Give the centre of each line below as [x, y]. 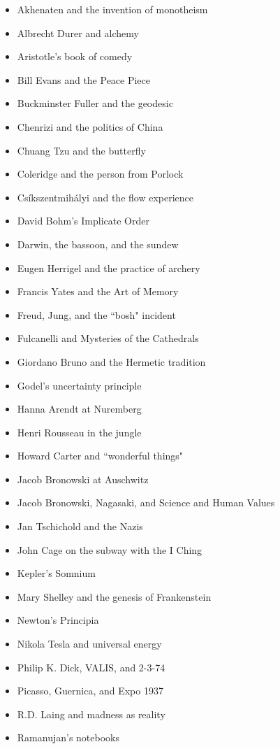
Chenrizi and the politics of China [90, 126]
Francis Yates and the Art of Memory [98, 291]
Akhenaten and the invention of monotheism [112, 9]
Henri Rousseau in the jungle [79, 432]
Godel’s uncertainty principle [79, 385]
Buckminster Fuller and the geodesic [95, 103]
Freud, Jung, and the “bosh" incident [96, 314]
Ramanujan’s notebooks [68, 737]
